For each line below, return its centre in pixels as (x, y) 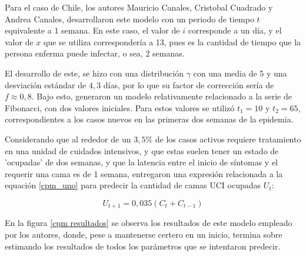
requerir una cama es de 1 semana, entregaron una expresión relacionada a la (144, 173)
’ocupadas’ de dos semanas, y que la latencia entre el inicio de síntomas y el (142, 162)
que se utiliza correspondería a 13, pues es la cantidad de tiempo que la (172, 41)
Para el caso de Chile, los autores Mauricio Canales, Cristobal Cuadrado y (139, 7)
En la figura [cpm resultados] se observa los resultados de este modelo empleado (149, 223)
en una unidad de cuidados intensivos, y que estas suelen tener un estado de (142, 150)
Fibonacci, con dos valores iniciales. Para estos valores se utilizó (120, 107)
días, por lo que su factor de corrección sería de (189, 84)
